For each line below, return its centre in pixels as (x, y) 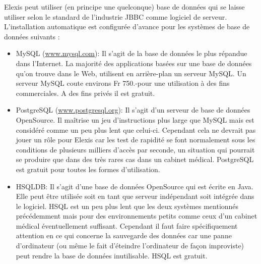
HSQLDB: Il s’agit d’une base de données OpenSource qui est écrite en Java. (135, 186)
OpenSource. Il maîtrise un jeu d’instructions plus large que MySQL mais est (135, 119)
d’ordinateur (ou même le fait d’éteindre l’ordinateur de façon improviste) (130, 246)
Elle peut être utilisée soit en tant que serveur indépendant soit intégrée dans (135, 196)
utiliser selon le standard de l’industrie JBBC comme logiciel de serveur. (116, 16)
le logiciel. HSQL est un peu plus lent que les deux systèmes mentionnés (127, 206)
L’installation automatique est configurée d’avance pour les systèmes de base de (127, 27)
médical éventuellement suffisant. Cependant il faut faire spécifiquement (127, 225)
